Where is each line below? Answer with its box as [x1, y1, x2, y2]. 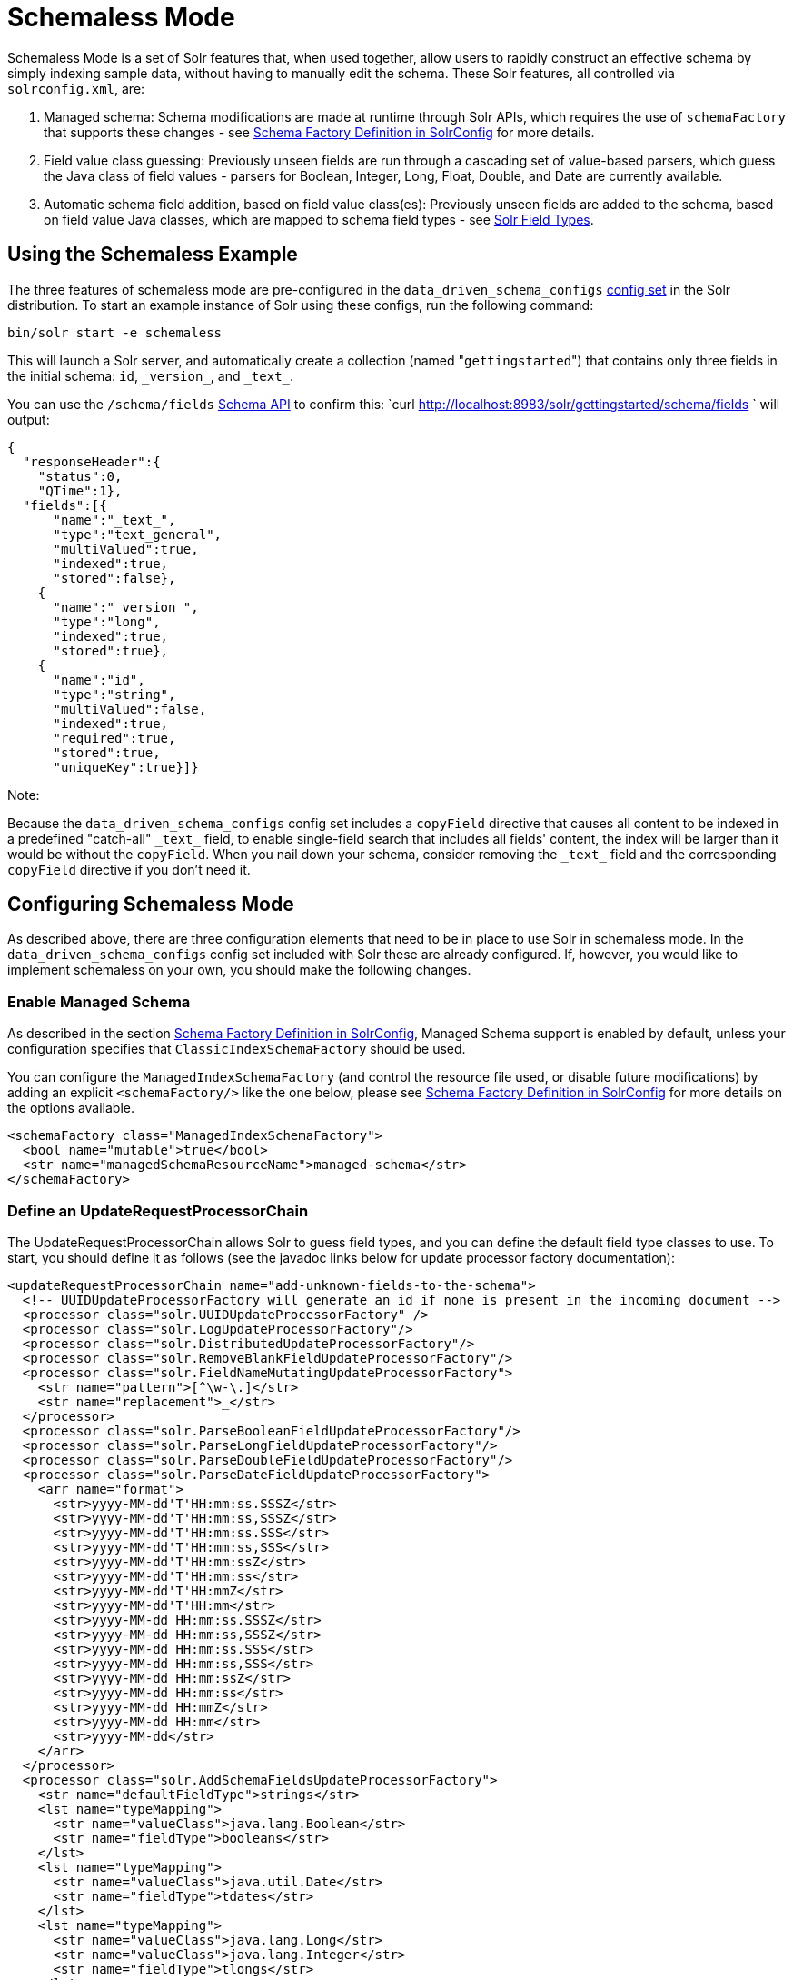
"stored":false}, [53, 570, 176, 585]
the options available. [7, 1100, 135, 1116]
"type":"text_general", [53, 526, 223, 542]
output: [7, 411, 50, 427]
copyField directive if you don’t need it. [7, 861, 251, 877]
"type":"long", [53, 614, 161, 629]
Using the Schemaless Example [7, 243, 298, 266]
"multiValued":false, [53, 701, 207, 716]
